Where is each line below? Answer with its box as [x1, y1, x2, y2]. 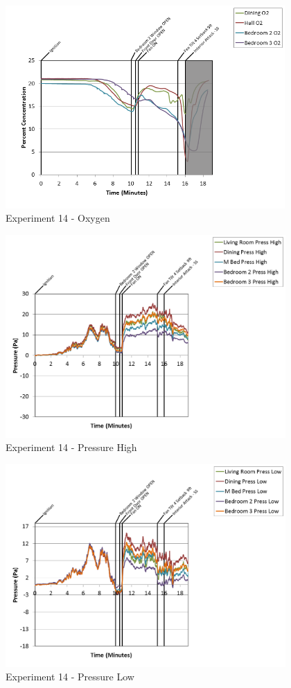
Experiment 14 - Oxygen [6, 211, 110, 225]
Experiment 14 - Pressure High [6, 440, 137, 455]
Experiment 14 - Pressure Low [6, 669, 134, 684]
